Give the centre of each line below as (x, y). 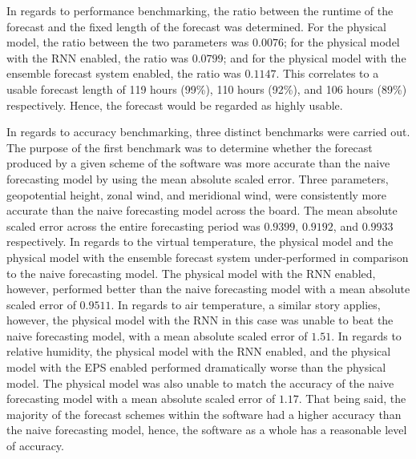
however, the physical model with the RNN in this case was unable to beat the (200, 320)
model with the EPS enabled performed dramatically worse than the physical (196, 367)
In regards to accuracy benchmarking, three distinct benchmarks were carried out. (208, 132)
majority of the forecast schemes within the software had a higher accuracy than (204, 414)
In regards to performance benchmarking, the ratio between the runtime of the (200, 10)
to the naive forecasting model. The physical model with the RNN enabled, (191, 273)
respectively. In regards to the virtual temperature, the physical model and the (200, 242)
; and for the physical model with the (315, 57)
